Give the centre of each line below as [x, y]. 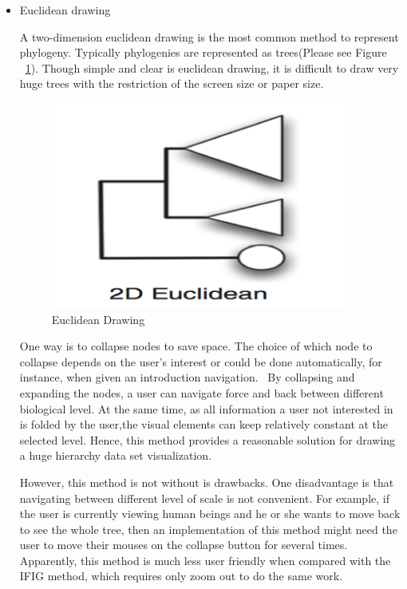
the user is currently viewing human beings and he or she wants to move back [210, 514]
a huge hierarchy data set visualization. [115, 455]
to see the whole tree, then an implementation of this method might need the [208, 529]
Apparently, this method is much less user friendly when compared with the [205, 560]
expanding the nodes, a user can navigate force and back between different [202, 392]
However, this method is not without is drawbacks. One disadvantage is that [207, 482]
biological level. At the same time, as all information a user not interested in [206, 408]
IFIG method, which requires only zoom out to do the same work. [181, 576]
